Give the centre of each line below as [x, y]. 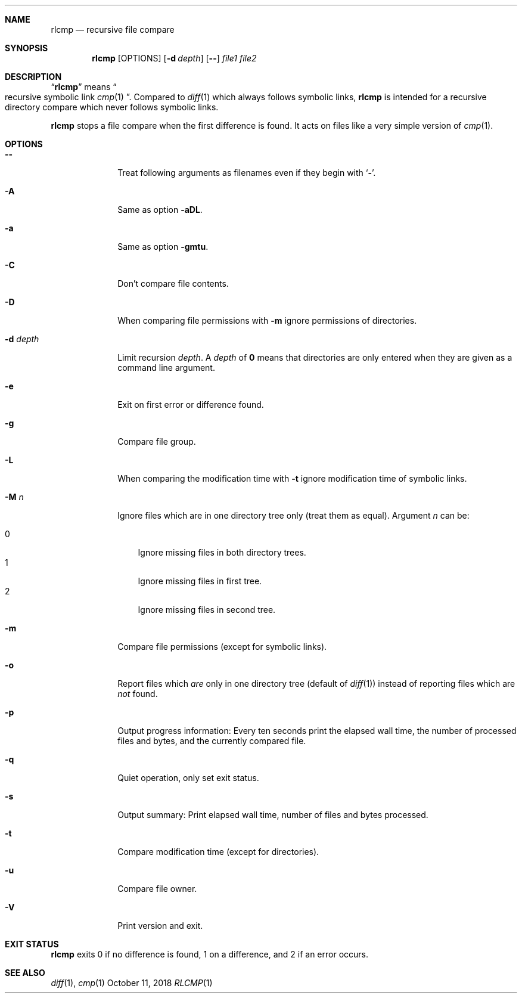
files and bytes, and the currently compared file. [212, 741]
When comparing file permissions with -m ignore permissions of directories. [267, 320]
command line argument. [166, 368]
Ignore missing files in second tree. [207, 610]
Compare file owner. [157, 889]
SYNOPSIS [27, 48]
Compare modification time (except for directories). [218, 852]
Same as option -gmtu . [163, 247]
